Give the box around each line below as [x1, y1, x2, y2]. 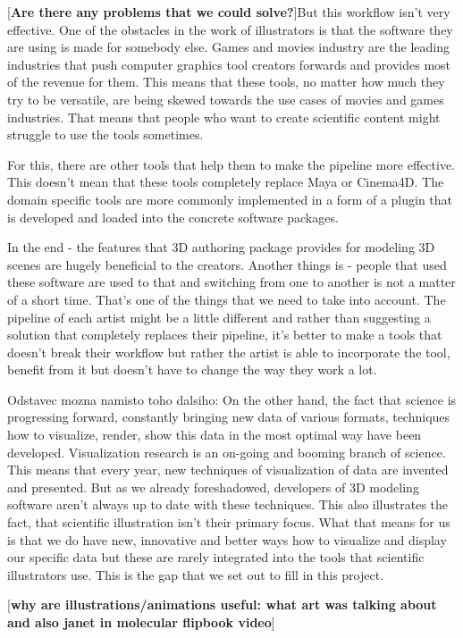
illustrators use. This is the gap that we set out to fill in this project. [7, 565, 384, 583]
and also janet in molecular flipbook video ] [7, 613, 275, 631]
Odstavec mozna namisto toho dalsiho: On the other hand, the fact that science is [7, 390, 457, 408]
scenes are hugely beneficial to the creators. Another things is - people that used [7, 255, 447, 273]
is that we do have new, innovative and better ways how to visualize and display [7, 530, 447, 549]
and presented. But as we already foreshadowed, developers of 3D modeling [7, 477, 419, 496]
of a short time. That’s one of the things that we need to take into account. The [7, 290, 446, 308]
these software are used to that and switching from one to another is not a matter [7, 273, 456, 291]
